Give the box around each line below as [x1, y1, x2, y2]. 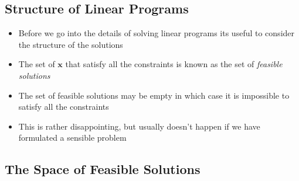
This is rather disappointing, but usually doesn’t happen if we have [18, 120, 260, 132]
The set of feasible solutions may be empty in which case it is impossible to [18, 89, 290, 101]
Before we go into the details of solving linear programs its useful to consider [18, 27, 295, 39]
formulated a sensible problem [18, 131, 127, 144]
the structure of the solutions [18, 38, 123, 50]
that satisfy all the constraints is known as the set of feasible [65, 58, 283, 70]
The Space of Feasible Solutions [5, 160, 201, 178]
